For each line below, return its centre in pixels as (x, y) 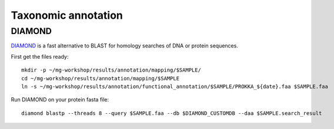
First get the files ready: (40, 56)
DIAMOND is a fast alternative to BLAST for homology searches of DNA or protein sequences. (124, 46)
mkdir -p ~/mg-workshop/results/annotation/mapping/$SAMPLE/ (111, 70)
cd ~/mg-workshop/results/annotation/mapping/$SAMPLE (100, 78)
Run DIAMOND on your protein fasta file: (60, 100)
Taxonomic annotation (67, 15)
